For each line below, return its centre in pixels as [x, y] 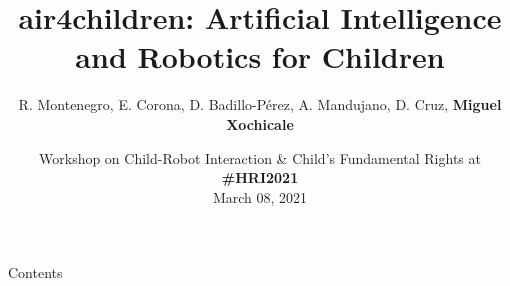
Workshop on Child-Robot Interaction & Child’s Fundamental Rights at [260, 157]
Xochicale [260, 123]
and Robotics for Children [260, 56]
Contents [35, 272]
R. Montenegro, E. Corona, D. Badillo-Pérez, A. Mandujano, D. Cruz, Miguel [260, 104]
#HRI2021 [260, 177]
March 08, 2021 [260, 196]
